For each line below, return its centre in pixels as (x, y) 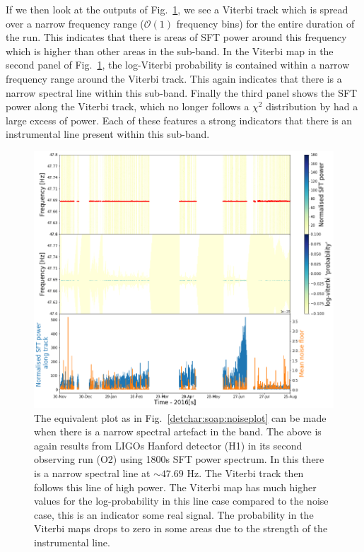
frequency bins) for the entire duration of (265, 23)
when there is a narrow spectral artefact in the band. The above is (178, 431)
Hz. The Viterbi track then (245, 473)
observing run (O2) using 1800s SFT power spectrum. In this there (179, 459)
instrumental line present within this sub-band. (108, 134)
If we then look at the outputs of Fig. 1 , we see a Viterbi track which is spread (177, 9)
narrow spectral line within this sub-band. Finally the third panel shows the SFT (182, 92)
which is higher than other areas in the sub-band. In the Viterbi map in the (170, 51)
